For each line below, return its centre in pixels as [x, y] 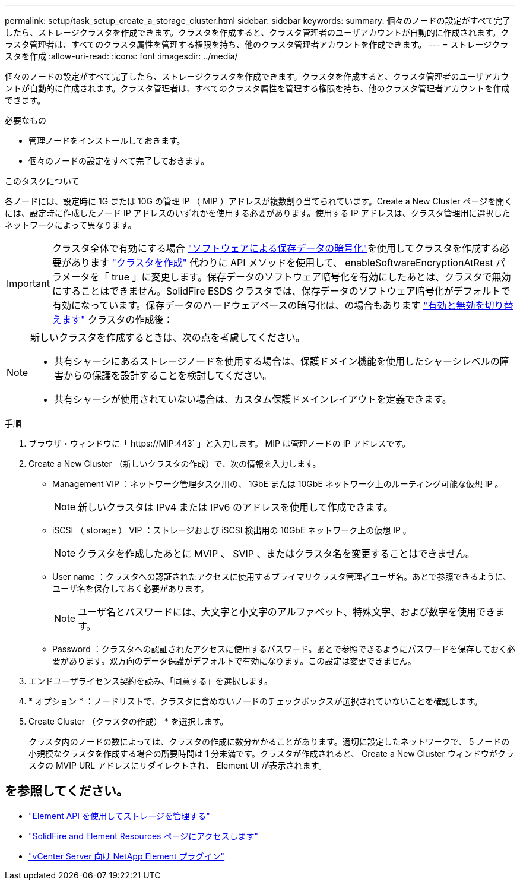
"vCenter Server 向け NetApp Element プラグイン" [127, 856]
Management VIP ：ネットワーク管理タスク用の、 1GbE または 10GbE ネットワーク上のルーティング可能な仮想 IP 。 [278, 484]
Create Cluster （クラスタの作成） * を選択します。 [129, 721]
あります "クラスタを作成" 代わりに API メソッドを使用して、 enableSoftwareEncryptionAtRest [282, 263]
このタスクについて [42, 181]
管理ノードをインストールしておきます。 [107, 140]
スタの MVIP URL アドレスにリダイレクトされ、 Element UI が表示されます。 [178, 765]
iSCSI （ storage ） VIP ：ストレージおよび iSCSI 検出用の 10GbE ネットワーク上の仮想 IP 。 [232, 530]
